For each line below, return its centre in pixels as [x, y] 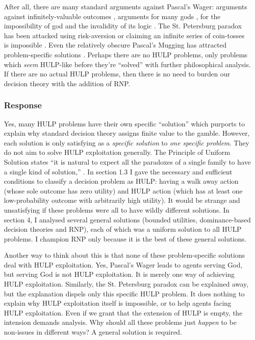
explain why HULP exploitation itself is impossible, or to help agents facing [118, 303]
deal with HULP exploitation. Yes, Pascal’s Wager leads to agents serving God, [123, 264]
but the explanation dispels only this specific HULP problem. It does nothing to [124, 293]
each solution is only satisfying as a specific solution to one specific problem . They [127, 142]
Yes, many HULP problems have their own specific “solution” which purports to [125, 123]
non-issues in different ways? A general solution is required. [93, 332]
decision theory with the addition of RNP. [67, 83]
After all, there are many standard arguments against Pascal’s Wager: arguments [126, 6]
